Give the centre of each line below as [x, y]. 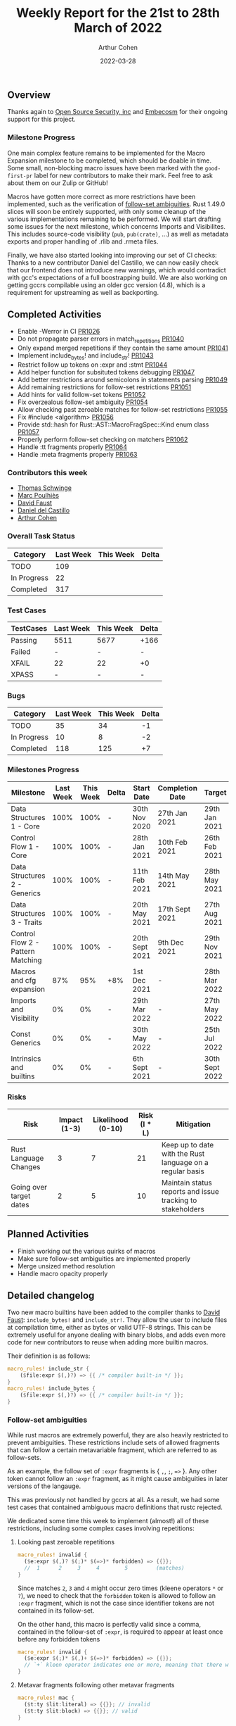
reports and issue [190, 1191]
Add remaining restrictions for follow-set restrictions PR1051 [104, 387]
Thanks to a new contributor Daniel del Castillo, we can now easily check [113, 263]
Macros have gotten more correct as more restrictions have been [101, 196]
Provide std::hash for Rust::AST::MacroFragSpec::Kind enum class [113, 424]
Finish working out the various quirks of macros [86, 1251]
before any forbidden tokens [59, 1639]
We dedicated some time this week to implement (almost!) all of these [108, 1521]
